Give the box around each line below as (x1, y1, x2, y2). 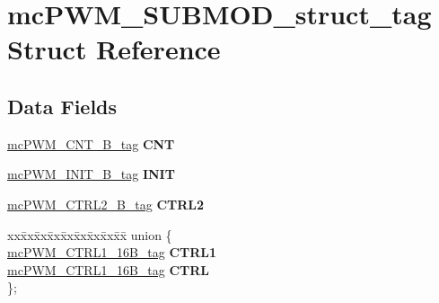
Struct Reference (7, 31, 221, 67)
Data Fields (7, 92, 118, 120)
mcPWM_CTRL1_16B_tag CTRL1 (7, 243, 217, 262)
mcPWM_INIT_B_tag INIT (7, 165, 175, 183)
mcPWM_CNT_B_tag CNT (7, 134, 175, 153)
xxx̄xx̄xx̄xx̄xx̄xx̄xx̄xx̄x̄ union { (7, 225, 172, 244)
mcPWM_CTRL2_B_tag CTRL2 (7, 194, 205, 213)
